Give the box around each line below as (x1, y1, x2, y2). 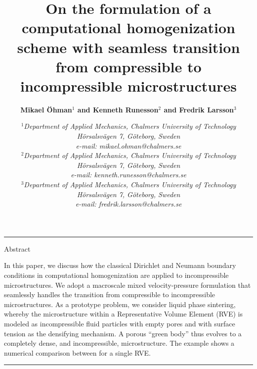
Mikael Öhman (20, 104, 72, 114)
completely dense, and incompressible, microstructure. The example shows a (4, 338, 235, 348)
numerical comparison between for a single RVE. (4, 347, 151, 358)
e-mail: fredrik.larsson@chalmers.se (75, 199, 182, 209)
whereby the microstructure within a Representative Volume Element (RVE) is (4, 309, 243, 319)
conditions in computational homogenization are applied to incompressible (4, 270, 229, 280)
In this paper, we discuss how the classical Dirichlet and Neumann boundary (4, 260, 236, 270)
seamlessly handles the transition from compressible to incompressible (4, 289, 215, 300)
